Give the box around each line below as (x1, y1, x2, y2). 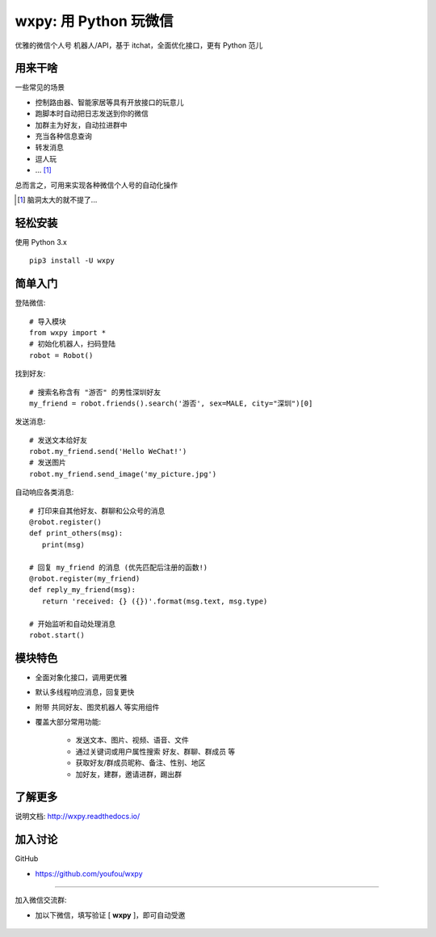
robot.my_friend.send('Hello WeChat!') (29, 447, 187, 456)
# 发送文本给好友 (29, 435, 88, 444)
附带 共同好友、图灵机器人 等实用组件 (35, 702, 160, 712)
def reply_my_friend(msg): (29, 586, 136, 595)
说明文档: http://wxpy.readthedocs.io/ (15, 812, 140, 821)
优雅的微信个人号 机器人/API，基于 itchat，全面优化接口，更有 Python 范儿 (15, 40, 263, 50)
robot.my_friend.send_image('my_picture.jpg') (29, 469, 217, 478)
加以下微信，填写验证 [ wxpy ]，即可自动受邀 (35, 910, 186, 920)
